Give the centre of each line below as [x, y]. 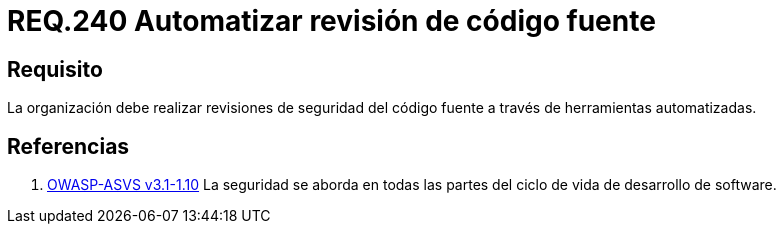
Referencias [68, 146]
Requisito [55, 69]
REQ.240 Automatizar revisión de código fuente [331, 21]
